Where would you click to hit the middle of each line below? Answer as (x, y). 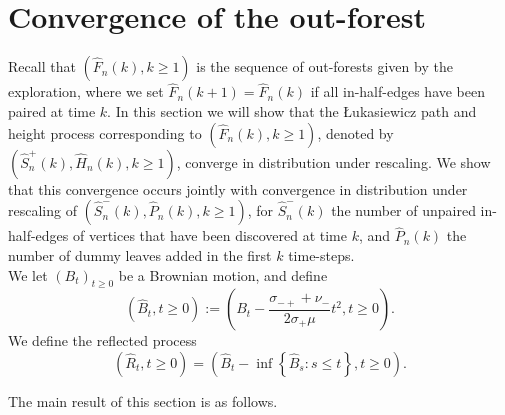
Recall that (42, 66)
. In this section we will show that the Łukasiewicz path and (292, 110)
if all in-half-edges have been (398, 91)
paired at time (52, 110)
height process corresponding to (105, 132)
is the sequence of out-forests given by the (324, 66)
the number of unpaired (403, 210)
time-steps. (321, 254)
